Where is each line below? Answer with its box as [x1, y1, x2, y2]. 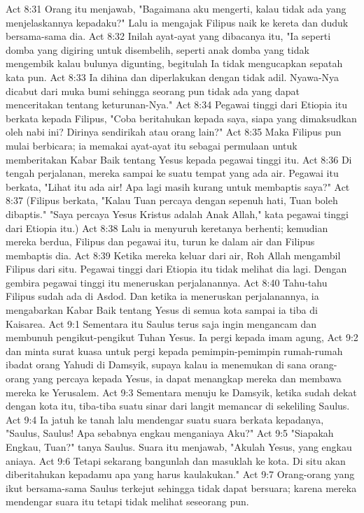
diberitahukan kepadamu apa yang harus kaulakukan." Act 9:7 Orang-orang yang [6, 467, 355, 482]
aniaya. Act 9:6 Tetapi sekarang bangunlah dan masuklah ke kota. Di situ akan [6, 453, 346, 468]
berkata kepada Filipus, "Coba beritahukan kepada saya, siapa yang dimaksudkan [6, 110, 357, 125]
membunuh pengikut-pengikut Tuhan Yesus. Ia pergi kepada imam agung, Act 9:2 [6, 330, 358, 345]
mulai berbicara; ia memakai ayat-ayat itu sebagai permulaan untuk [6, 138, 297, 152]
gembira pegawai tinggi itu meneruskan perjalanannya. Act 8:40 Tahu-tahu [6, 275, 328, 289]
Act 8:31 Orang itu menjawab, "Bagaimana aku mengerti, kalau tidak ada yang [6, 1, 346, 15]
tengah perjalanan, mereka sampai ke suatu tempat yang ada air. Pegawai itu [6, 166, 339, 180]
